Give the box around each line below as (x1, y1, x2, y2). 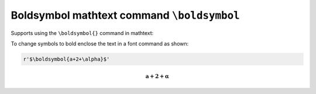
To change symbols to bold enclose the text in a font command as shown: (11, 40, 189, 47)
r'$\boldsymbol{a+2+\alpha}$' (23, 55, 110, 62)
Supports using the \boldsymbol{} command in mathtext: (11, 29, 154, 36)
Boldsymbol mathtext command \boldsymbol (11, 9, 240, 22)
